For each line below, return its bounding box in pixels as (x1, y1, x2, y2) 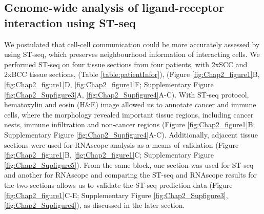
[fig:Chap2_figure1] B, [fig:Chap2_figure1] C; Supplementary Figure (4, 149, 214, 160)
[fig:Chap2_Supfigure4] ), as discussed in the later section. (4, 200, 185, 210)
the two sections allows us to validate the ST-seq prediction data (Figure (4, 179, 233, 190)
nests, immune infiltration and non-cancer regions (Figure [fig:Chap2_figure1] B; (4, 119, 255, 130)
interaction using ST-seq (4, 14, 136, 30)
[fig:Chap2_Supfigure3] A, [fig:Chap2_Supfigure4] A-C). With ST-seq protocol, (4, 89, 249, 100)
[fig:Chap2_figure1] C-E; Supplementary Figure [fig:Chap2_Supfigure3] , (4, 189, 228, 200)
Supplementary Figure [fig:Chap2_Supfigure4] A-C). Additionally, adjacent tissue (4, 129, 258, 140)
